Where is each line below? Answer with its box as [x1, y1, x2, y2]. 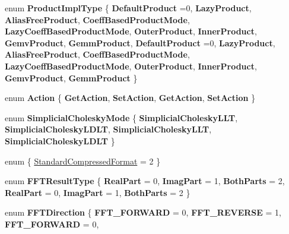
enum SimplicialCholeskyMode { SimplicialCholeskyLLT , [5, 111, 238, 124]
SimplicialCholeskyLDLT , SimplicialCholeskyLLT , [5, 123, 212, 135]
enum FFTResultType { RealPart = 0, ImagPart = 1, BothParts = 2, [5, 175, 285, 187]
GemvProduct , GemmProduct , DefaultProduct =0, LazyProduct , [5, 36, 275, 49]
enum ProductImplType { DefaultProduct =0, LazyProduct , [5, 2, 252, 14]
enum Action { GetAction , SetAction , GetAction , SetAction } [5, 91, 256, 104]
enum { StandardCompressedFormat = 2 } [5, 154, 161, 167]
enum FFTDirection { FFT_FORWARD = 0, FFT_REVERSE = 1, [5, 206, 281, 219]
